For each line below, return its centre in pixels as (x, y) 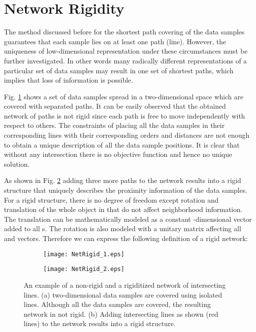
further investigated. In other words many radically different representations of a (126, 60)
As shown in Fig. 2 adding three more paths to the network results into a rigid (123, 180)
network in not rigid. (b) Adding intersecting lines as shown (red (121, 314)
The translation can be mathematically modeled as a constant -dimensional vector (128, 219)
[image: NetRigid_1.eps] (84, 254)
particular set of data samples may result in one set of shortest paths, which (119, 70)
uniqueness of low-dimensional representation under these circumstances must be (126, 51)
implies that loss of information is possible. (69, 80)
